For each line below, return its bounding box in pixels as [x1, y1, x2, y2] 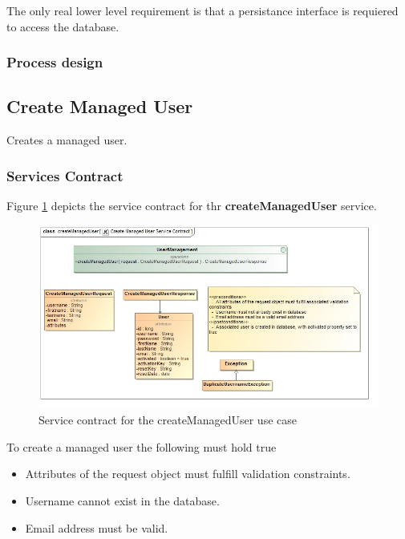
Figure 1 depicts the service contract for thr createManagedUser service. [6, 197, 377, 214]
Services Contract [6, 165, 124, 185]
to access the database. [6, 18, 119, 34]
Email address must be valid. [25, 519, 168, 536]
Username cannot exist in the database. [25, 492, 220, 509]
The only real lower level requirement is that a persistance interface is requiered [6, 2, 399, 18]
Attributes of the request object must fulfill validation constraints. [25, 465, 350, 482]
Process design [6, 52, 103, 72]
